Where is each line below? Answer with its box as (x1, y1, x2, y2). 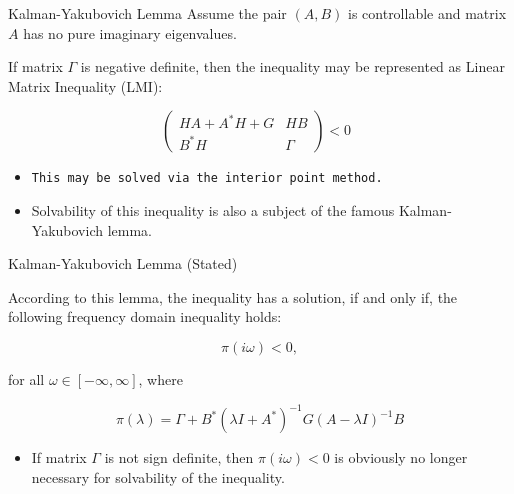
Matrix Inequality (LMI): (8, 75, 163, 96)
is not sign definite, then (104, 447, 254, 468)
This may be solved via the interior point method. (31, 171, 383, 186)
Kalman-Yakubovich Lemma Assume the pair (8, 3, 287, 23)
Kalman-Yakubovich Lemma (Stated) (8, 253, 238, 274)
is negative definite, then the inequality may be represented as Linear (80, 56, 505, 77)
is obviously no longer (334, 447, 468, 468)
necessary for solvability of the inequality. (31, 466, 285, 487)
